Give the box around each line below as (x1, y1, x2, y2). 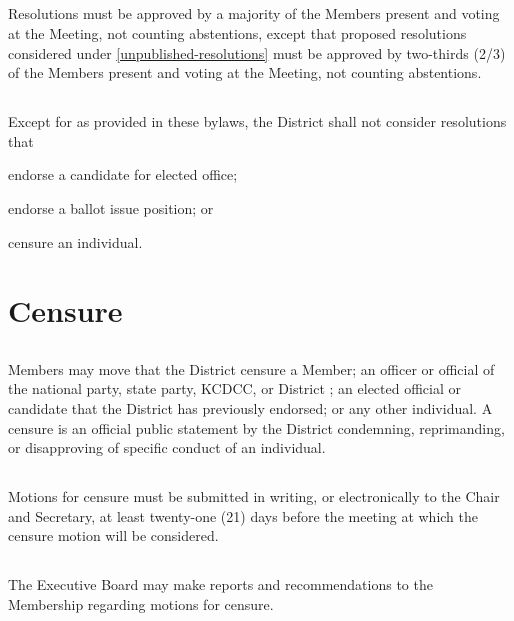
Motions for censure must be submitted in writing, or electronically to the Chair (8, 486, 500, 507)
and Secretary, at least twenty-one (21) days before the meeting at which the (8, 505, 479, 526)
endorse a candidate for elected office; (8, 164, 238, 185)
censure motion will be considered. (8, 525, 219, 546)
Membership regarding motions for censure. (8, 594, 274, 615)
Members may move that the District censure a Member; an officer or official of (8, 358, 495, 379)
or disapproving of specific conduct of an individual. (8, 437, 326, 458)
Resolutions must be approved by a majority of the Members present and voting (8, 3, 500, 24)
